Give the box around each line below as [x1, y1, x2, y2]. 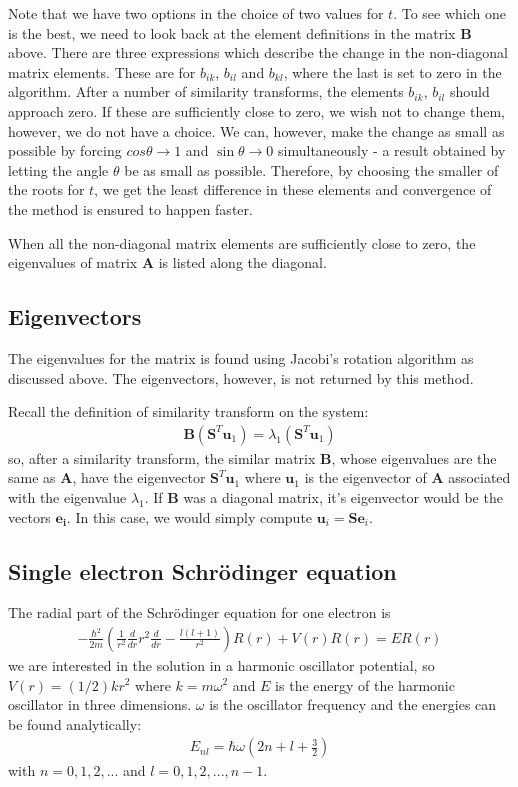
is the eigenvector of [304, 467, 427, 488]
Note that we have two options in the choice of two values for [8, 3, 384, 23]
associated [448, 467, 511, 488]
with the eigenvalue [8, 486, 127, 507]
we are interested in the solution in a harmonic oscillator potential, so [8, 654, 435, 675]
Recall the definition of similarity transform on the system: [8, 401, 369, 422]
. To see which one [393, 3, 506, 23]
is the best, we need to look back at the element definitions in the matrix [8, 22, 456, 43]
